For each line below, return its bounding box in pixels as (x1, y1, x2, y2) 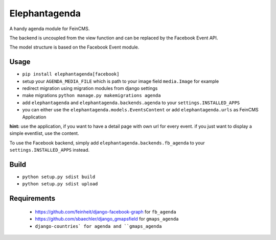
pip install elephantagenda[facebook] (22, 71, 120, 77)
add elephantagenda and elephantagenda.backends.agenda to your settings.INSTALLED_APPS (22, 100, 240, 106)
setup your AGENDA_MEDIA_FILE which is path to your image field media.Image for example (22, 78, 219, 84)
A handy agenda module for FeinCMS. (9, 26, 90, 32)
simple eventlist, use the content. (9, 130, 79, 136)
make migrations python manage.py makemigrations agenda (22, 92, 161, 99)
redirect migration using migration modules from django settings (22, 85, 158, 91)
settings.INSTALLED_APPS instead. (9, 147, 90, 153)
